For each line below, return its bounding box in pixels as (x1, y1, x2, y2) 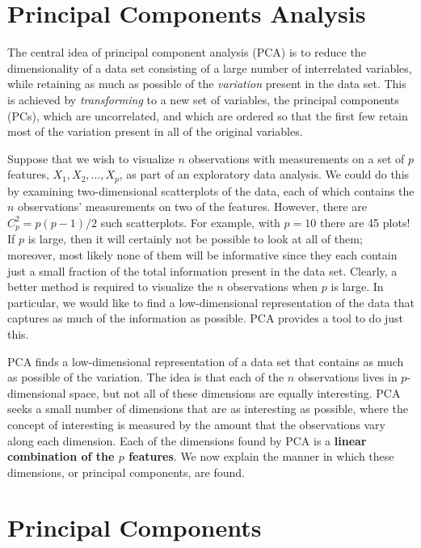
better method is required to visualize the (7, 278, 213, 295)
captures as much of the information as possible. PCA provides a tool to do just (7, 310, 404, 327)
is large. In (330, 278, 384, 295)
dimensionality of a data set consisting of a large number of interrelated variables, (7, 59, 412, 76)
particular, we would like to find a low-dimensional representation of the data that (7, 293, 415, 310)
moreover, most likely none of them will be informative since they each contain (7, 246, 398, 263)
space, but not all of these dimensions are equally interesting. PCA (69, 384, 401, 401)
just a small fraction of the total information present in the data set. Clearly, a (7, 262, 398, 279)
